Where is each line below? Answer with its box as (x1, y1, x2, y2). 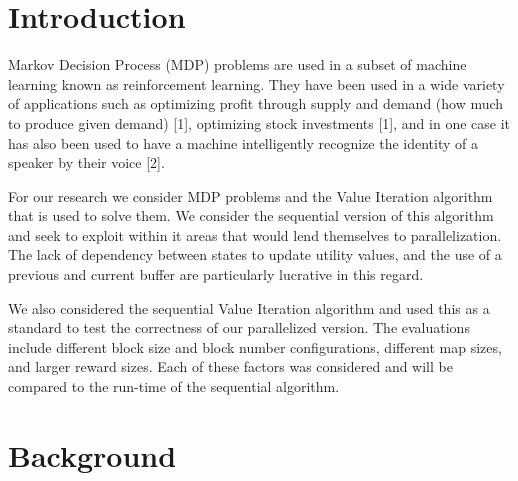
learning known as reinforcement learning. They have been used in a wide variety (8, 73, 505, 94)
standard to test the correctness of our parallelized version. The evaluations (8, 317, 470, 338)
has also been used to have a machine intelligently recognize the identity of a (8, 132, 479, 153)
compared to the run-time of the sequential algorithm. (8, 376, 340, 397)
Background (8, 434, 177, 475)
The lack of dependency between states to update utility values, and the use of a (8, 244, 502, 265)
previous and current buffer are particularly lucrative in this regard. (8, 264, 424, 285)
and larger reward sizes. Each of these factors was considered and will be (8, 356, 453, 377)
